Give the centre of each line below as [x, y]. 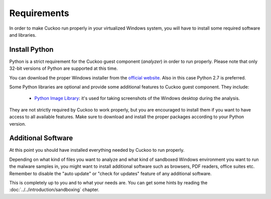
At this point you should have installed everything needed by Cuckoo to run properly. [97, 150]
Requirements [39, 13]
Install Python [31, 49]
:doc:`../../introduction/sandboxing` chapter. [54, 190]
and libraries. [23, 35]
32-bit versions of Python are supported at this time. [63, 68]
